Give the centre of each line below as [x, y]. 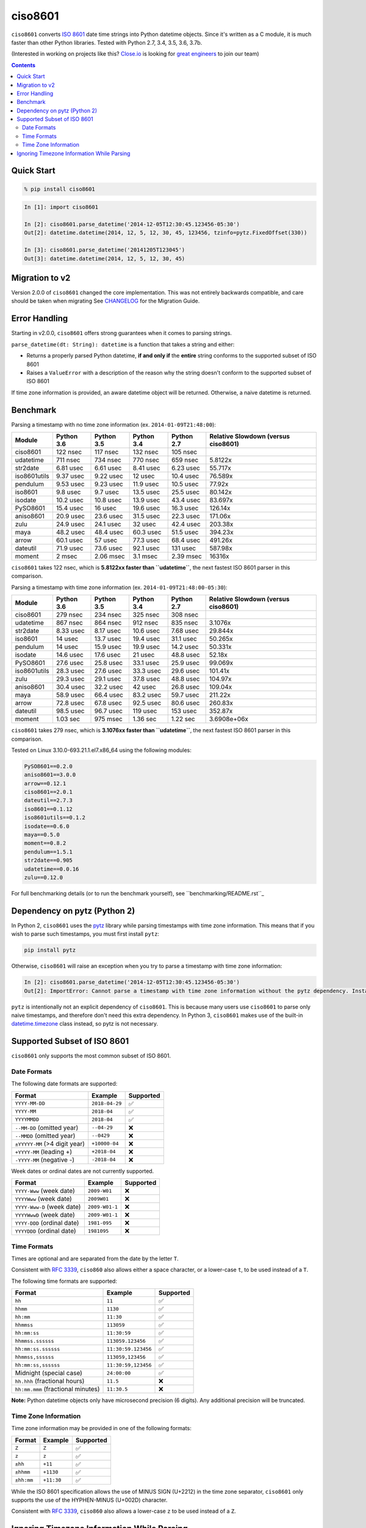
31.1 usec [184, 639]
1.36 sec [145, 719]
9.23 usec [109, 484]
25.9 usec [185, 663]
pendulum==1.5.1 [48, 852]
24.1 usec [108, 524]
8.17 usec [108, 631]
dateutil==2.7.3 [48, 800]
